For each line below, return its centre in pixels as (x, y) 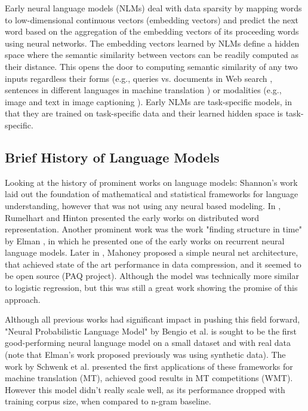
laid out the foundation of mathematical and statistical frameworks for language (152, 194)
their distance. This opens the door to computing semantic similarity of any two (151, 66)
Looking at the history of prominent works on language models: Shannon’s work (151, 182)
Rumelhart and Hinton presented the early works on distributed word (132, 217)
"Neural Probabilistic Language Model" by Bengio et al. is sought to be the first (151, 331)
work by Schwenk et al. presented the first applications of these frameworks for (149, 366)
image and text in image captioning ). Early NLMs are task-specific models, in (149, 101)
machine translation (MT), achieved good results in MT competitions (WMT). (149, 378)
